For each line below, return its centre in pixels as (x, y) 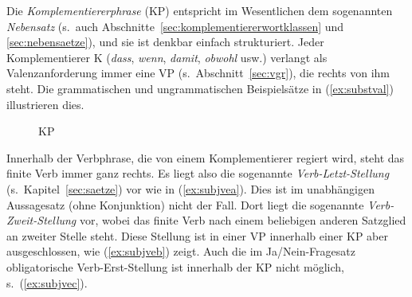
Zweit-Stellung (41, 220)
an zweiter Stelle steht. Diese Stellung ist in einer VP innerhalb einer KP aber (197, 235)
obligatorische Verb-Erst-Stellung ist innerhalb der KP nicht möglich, (175, 266)
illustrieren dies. (45, 104)
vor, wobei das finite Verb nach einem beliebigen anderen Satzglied (243, 220)
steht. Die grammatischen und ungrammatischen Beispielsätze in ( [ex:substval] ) (200, 88)
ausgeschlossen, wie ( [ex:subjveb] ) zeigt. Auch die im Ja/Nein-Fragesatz (181, 251)
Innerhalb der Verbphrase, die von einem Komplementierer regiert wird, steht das (206, 157)
